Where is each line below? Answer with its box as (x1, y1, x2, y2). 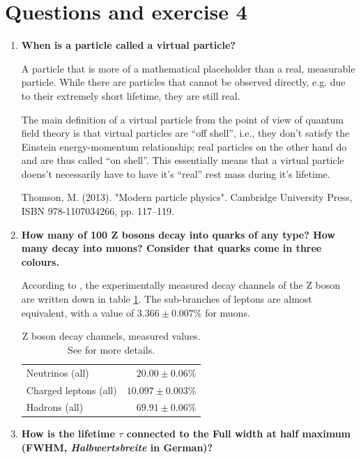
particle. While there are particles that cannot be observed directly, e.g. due (21, 75, 346, 89)
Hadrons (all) (26, 400, 84, 414)
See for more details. (68, 342, 155, 356)
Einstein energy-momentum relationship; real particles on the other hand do (21, 139, 347, 153)
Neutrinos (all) (26, 365, 89, 379)
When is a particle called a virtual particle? (21, 38, 236, 52)
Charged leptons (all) (26, 382, 117, 397)
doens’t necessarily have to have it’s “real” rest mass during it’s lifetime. (21, 166, 330, 181)
